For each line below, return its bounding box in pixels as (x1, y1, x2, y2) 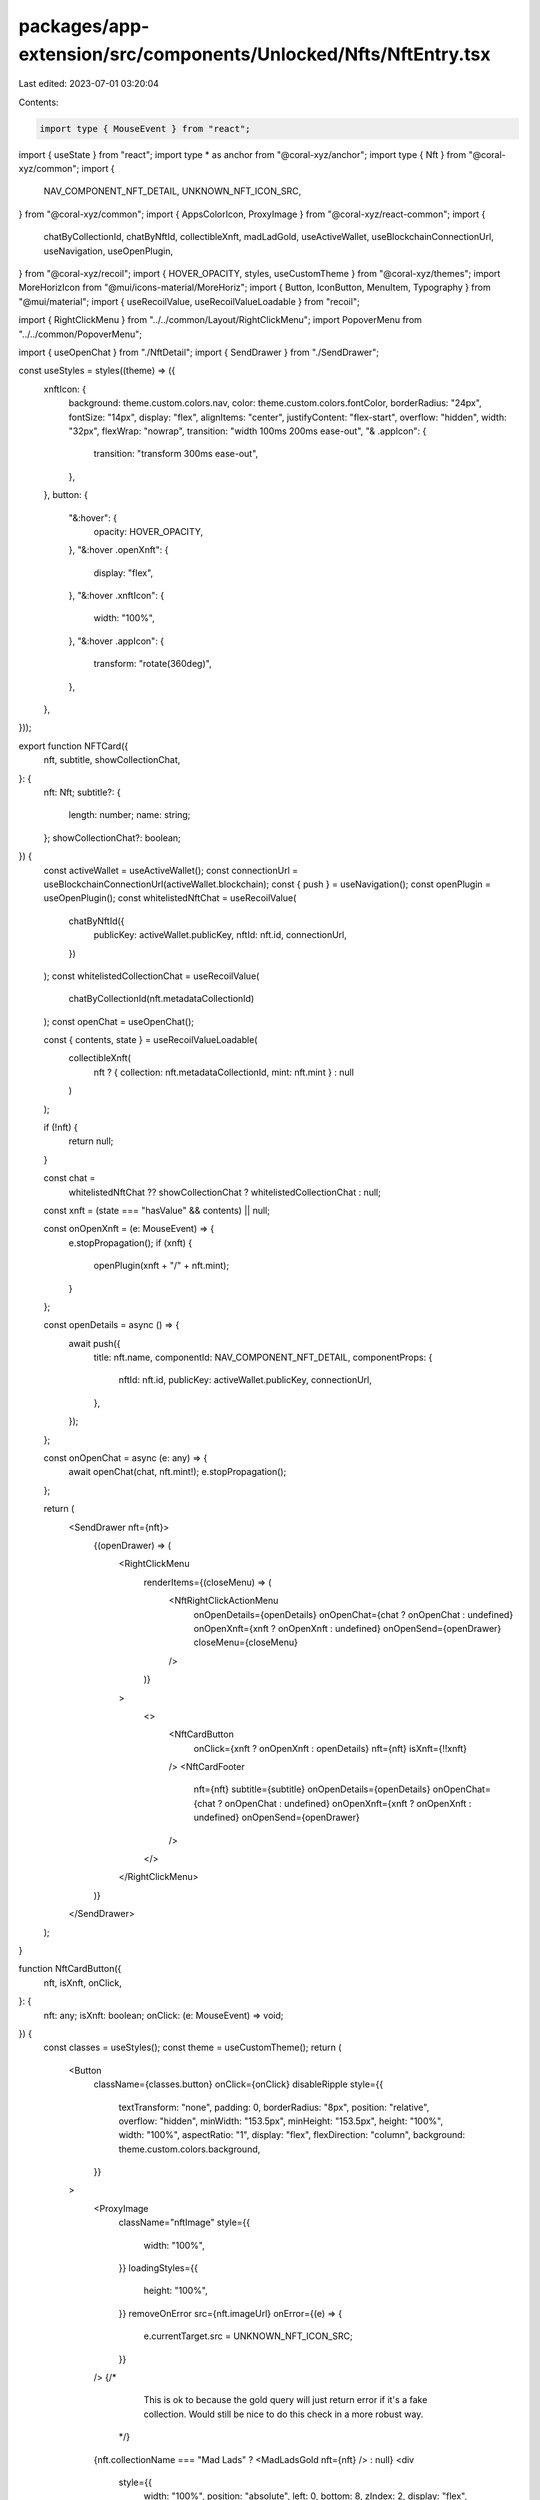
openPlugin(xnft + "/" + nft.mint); (93, 1260, 230, 1272)
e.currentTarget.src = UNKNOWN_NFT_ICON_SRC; (143, 2330, 354, 2342)
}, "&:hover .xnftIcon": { (68, 590, 165, 602)
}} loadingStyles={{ (118, 2262, 199, 2274)
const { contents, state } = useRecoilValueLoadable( (43, 1034, 258, 1046)
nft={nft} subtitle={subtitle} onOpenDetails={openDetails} (193, 1783, 431, 1795)
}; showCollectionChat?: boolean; (43, 831, 182, 844)
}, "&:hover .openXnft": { (68, 544, 169, 556)
